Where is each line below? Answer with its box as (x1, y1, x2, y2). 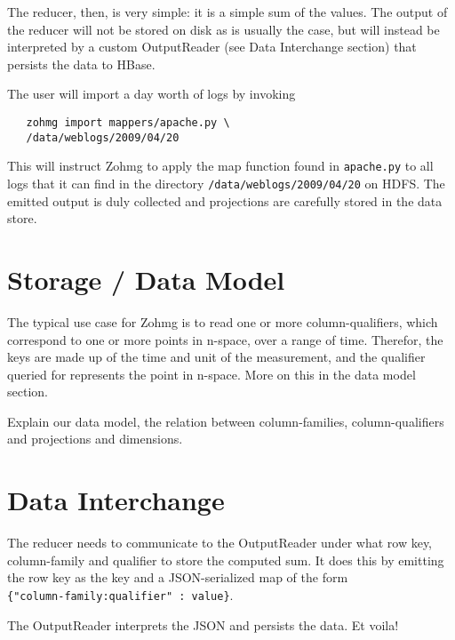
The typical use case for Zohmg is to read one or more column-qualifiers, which (7, 312, 438, 331)
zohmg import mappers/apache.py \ (26, 116, 230, 129)
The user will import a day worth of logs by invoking (7, 84, 296, 103)
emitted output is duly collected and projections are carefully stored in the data (7, 191, 443, 210)
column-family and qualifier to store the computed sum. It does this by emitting (7, 550, 444, 569)
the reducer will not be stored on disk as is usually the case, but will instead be (7, 20, 440, 38)
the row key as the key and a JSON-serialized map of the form (7, 568, 348, 587)
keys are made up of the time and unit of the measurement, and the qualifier (7, 348, 426, 366)
